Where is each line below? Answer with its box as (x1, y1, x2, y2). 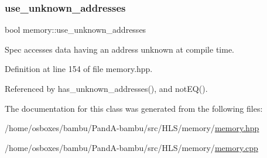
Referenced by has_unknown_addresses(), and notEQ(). (5, 83, 208, 94)
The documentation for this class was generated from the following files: (5, 102, 263, 114)
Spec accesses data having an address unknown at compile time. (5, 43, 234, 55)
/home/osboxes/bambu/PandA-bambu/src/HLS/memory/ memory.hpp (5, 122, 259, 134)
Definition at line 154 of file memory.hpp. (5, 63, 153, 75)
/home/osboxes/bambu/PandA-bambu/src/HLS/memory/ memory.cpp (5, 141, 258, 153)
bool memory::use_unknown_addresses (5, 23, 146, 36)
